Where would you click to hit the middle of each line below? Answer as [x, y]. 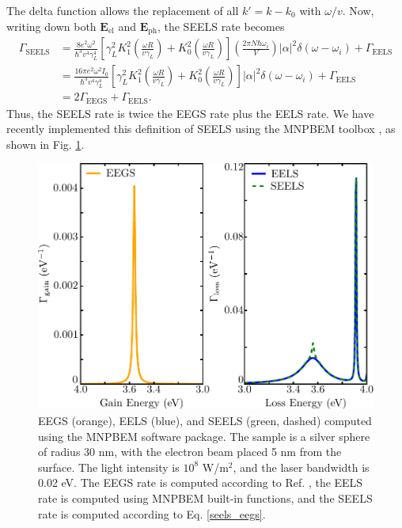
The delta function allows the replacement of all [123, 10]
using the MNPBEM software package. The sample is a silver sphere [204, 436]
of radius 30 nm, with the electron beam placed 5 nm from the [190, 452]
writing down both [51, 26]
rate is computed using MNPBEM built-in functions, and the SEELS [205, 498]
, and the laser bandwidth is [301, 467]
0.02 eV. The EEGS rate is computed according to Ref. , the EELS [201, 482]
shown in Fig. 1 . [46, 144]
